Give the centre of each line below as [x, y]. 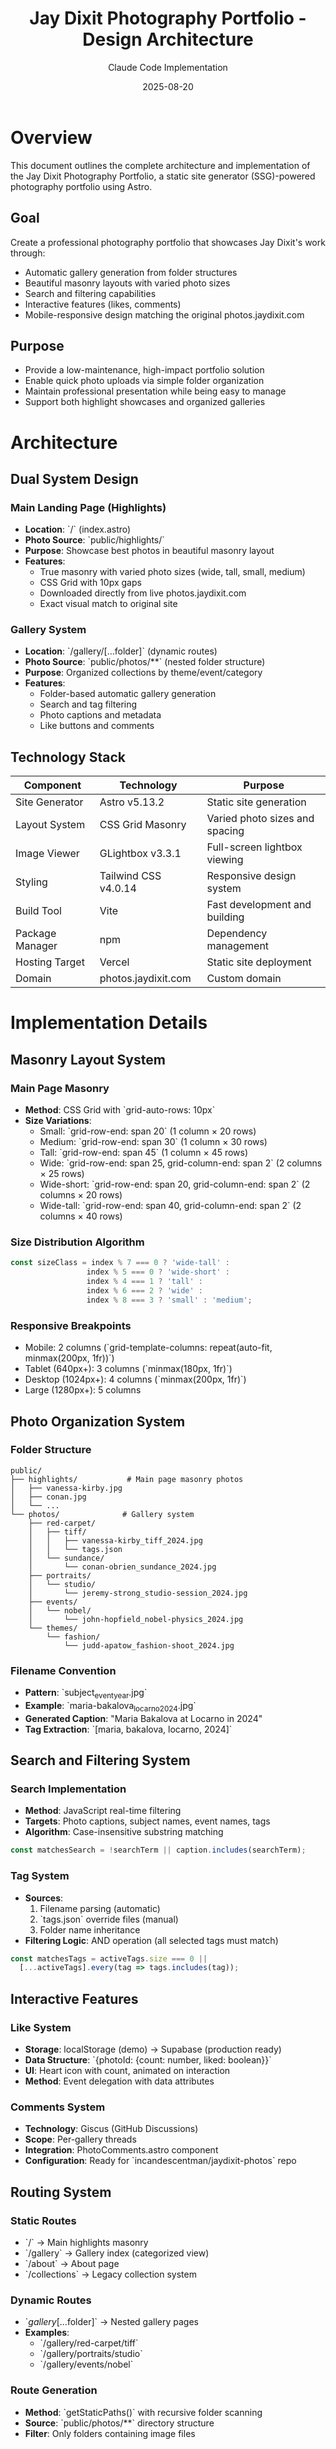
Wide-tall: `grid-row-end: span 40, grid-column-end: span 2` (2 [170, 1206]
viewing [225, 860]
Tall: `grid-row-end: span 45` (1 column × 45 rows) [144, 1153]
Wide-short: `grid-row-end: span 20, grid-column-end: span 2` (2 [175, 1184]
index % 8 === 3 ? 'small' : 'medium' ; [169, 1300]
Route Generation [54, 2390]
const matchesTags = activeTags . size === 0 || [109, 1958]
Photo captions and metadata [100, 715]
